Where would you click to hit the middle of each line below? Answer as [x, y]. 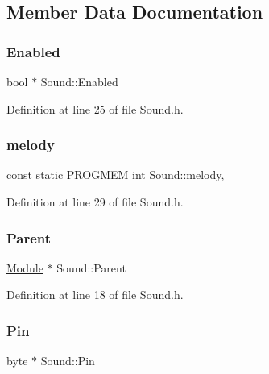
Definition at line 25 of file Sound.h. [95, 108]
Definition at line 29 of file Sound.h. [95, 202]
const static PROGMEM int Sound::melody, [116, 175]
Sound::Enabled [79, 81]
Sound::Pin [68, 361]
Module [25, 267]
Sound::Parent [91, 267]
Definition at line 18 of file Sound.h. [95, 295]
